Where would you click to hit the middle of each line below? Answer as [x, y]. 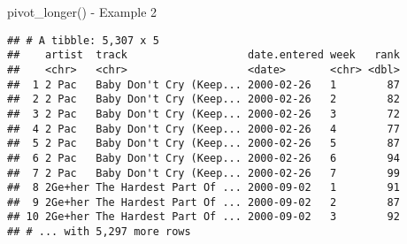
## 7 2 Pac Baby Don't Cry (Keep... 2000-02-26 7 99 [203, 173]
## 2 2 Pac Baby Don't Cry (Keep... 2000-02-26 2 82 [203, 99]
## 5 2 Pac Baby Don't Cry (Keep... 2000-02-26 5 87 [203, 144]
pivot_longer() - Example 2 [82, 11]
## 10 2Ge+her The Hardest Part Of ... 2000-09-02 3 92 [203, 217]
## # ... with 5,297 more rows [99, 232]
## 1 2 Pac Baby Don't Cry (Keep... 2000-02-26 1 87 [203, 84]
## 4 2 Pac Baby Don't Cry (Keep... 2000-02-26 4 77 [203, 129]
